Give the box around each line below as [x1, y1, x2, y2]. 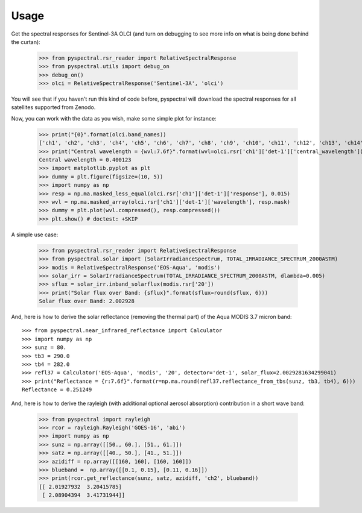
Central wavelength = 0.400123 [39, 157, 132, 163]
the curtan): [11, 38, 40, 45]
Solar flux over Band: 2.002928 [39, 298, 135, 304]
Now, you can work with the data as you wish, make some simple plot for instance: [11, 115, 217, 122]
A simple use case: [11, 231, 59, 238]
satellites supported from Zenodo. [11, 104, 96, 111]
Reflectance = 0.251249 [22, 386, 92, 393]
